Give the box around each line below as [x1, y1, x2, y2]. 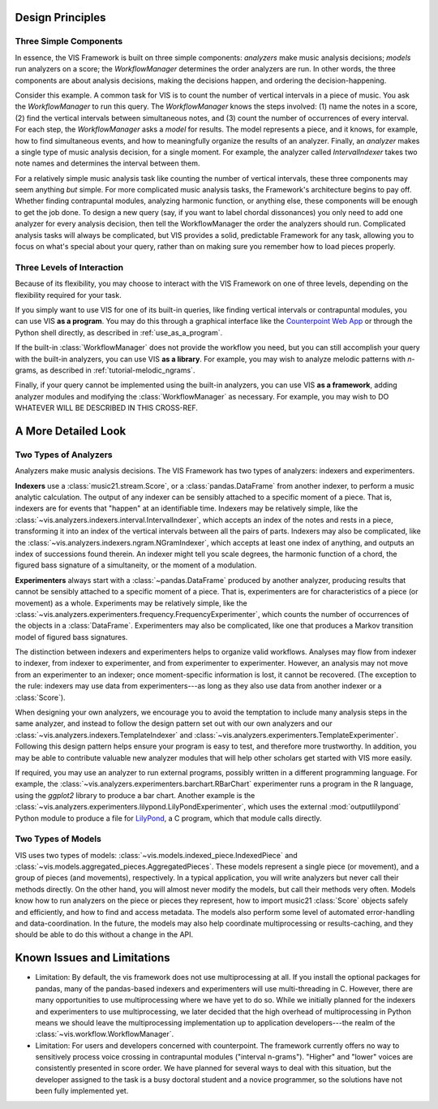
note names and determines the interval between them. [15, 158, 200, 168]
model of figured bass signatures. [15, 632, 128, 641]
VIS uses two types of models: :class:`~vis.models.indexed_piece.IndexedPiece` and [15, 850, 298, 860]
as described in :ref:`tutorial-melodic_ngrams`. [40, 365, 195, 375]
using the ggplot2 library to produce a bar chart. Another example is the [15, 790, 255, 800]
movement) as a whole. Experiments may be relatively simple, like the [15, 598, 247, 608]
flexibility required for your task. [15, 290, 122, 300]
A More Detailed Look [15, 424, 127, 438]
